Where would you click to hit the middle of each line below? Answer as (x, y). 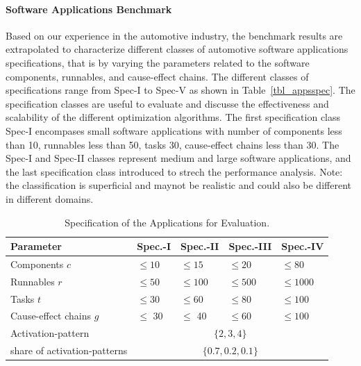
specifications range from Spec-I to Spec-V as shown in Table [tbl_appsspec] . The (180, 90)
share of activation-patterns (69, 350)
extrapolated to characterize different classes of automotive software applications (177, 49)
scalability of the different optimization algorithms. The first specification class (173, 117)
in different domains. (50, 198)
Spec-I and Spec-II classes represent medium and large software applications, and (178, 158)
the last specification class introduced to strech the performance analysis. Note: (174, 171)
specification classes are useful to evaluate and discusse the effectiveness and (167, 103)
